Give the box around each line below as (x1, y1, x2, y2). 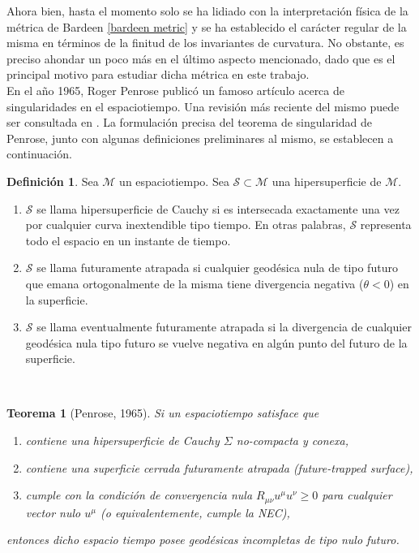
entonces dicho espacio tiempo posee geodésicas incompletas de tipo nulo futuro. (6, 531, 400, 548)
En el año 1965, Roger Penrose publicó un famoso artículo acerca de (6, 81, 345, 98)
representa (360, 216, 412, 233)
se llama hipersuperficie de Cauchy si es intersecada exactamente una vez (36, 200, 400, 217)
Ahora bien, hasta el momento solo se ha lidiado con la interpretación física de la (6, 2, 408, 19)
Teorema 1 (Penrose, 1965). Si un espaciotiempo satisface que (6, 404, 319, 421)
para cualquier (322, 486, 392, 503)
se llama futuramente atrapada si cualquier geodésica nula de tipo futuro (36, 259, 398, 276)
